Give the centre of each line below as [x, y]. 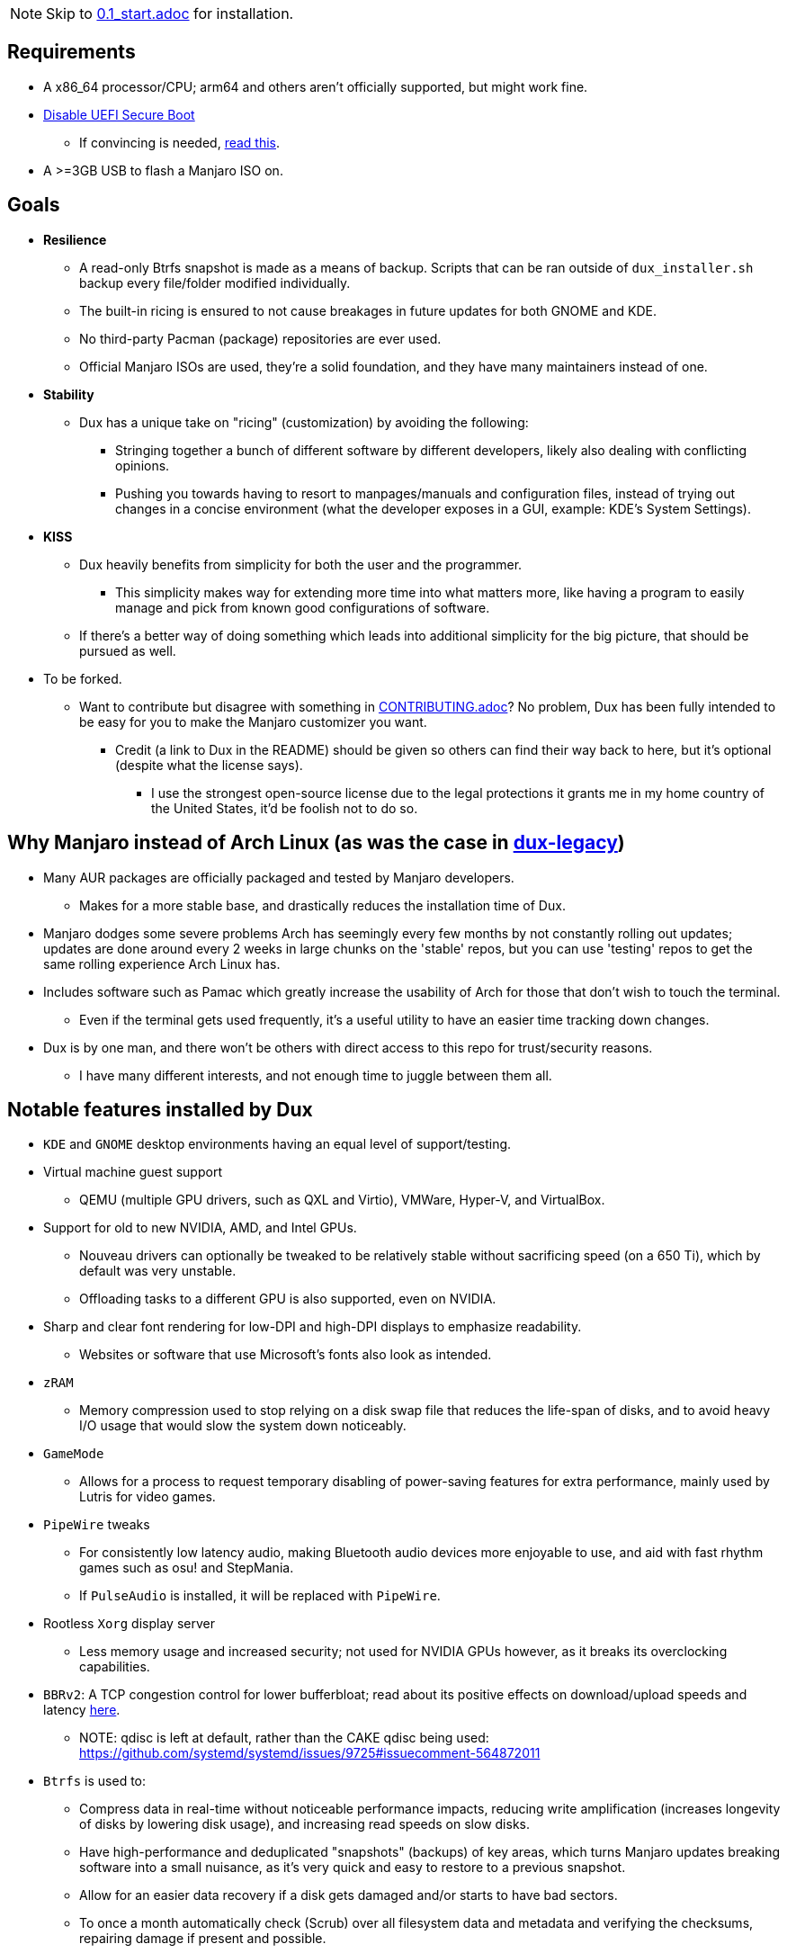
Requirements [72, 52]
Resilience [75, 239]
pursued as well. [128, 650]
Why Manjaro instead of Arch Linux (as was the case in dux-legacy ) [316, 843]
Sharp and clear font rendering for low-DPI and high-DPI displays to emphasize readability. [313, 1327]
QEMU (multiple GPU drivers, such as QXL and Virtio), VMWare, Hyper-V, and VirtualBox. [342, 1200]
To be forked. [83, 678]
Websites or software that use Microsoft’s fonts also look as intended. [286, 1355]
